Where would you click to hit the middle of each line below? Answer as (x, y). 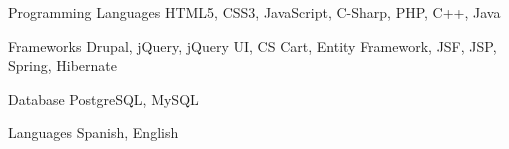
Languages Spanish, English (93, 132)
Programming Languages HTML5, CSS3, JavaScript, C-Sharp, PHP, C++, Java (254, 12)
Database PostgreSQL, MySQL (103, 98)
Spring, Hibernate (63, 65)
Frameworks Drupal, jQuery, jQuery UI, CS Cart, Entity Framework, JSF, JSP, (252, 45)
